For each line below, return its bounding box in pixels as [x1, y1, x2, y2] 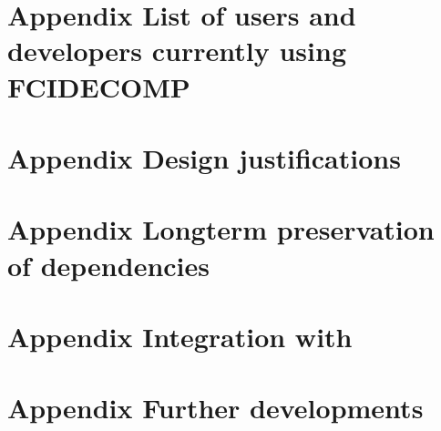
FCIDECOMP [7, 67, 190, 105]
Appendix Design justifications [7, 139, 401, 176]
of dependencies [7, 246, 210, 283]
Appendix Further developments [7, 389, 424, 426]
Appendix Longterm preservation [7, 210, 435, 248]
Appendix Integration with [7, 317, 353, 354]
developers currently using [7, 32, 346, 69]
